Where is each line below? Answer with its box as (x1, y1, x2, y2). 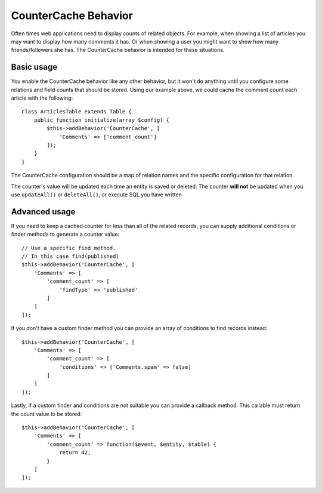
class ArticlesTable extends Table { (21, 108, 132, 115)
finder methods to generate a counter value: (11, 230, 120, 238)
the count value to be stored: (11, 410, 82, 417)
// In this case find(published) (21, 253, 119, 260)
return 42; (59, 449, 91, 456)
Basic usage (11, 62, 58, 72)
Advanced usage (11, 207, 76, 217)
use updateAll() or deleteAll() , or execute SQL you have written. (11, 191, 184, 198)
